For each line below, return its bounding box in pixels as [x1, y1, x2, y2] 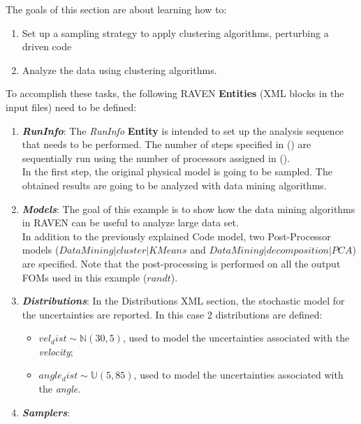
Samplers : [22, 404, 71, 419]
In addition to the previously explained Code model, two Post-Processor [22, 228, 331, 243]
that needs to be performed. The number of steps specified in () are [22, 137, 311, 152]
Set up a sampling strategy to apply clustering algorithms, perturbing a [22, 25, 329, 40]
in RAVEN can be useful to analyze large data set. [22, 215, 239, 230]
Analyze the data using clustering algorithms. [22, 62, 217, 77]
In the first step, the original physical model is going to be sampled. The [22, 164, 332, 179]
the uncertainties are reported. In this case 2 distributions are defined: [22, 307, 323, 321]
